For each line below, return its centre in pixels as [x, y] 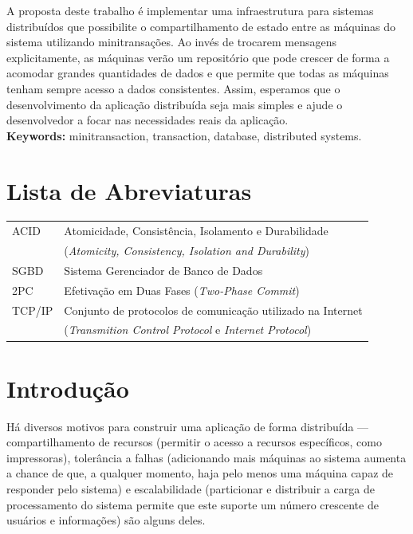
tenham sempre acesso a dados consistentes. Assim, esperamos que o [173, 88]
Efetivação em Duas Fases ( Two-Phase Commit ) [182, 290]
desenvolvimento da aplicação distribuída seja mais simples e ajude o [175, 104]
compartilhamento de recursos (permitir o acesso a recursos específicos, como [194, 442]
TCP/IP [33, 310]
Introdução [68, 388]
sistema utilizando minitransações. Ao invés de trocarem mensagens [171, 42]
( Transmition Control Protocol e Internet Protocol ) [188, 330]
